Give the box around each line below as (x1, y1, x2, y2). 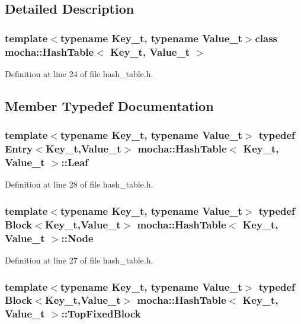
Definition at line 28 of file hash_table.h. (5, 178, 153, 190)
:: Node (61, 230, 94, 245)
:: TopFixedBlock (61, 306, 141, 321)
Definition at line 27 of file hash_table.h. (5, 254, 153, 266)
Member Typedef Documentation (5, 96, 214, 115)
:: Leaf (61, 155, 88, 170)
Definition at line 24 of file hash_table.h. (5, 67, 153, 80)
